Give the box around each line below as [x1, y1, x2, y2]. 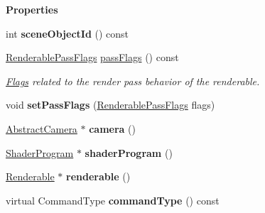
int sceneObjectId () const [6, 26, 129, 40]
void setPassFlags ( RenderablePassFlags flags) [6, 97, 215, 112]
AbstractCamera [6, 121, 77, 136]
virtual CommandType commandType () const [6, 192, 220, 207]
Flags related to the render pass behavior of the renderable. [6, 73, 260, 88]
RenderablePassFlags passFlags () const [6, 50, 179, 65]
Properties [6, 2, 58, 16]
